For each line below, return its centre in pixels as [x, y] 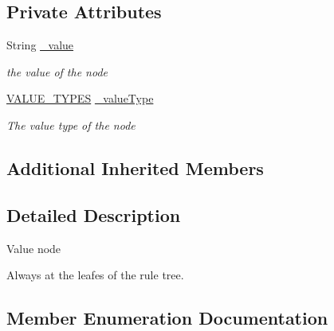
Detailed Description [94, 214]
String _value [40, 45]
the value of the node [57, 71]
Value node [34, 248]
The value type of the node [71, 125]
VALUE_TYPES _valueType [80, 98]
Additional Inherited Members [135, 167]
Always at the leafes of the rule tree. [95, 275]
